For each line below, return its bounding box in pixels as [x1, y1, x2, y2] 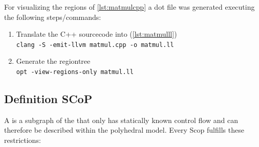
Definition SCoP [4, 91, 93, 107]
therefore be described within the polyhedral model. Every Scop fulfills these [4, 125, 244, 135]
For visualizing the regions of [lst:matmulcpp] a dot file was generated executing [4, 2, 255, 12]
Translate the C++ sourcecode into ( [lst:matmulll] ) [16, 29, 177, 39]
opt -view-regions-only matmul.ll [16, 68, 134, 76]
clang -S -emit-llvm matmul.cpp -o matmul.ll [16, 41, 174, 48]
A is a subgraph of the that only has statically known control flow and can [4, 114, 238, 125]
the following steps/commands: [4, 11, 101, 22]
